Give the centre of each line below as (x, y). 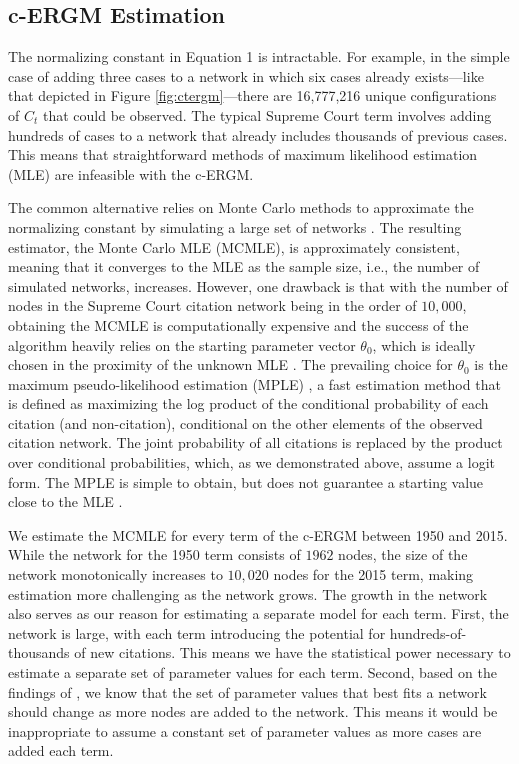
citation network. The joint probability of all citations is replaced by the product (255, 442)
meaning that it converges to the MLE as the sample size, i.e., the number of (244, 266)
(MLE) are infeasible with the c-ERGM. (131, 173)
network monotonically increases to (115, 574)
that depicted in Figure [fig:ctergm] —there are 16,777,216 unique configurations (252, 95)
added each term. (61, 750)
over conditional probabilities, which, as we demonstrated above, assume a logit (251, 462)
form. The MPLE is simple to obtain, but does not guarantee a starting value (246, 481)
